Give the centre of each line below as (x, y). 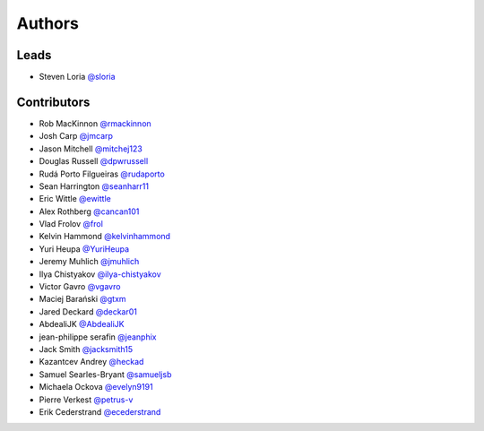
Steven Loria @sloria (77, 77)
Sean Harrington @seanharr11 (94, 186)
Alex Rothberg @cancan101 (89, 211)
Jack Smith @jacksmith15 (86, 349)
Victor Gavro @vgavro (80, 287)
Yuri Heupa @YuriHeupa (84, 249)
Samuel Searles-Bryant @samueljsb (105, 374)
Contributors (53, 102)
